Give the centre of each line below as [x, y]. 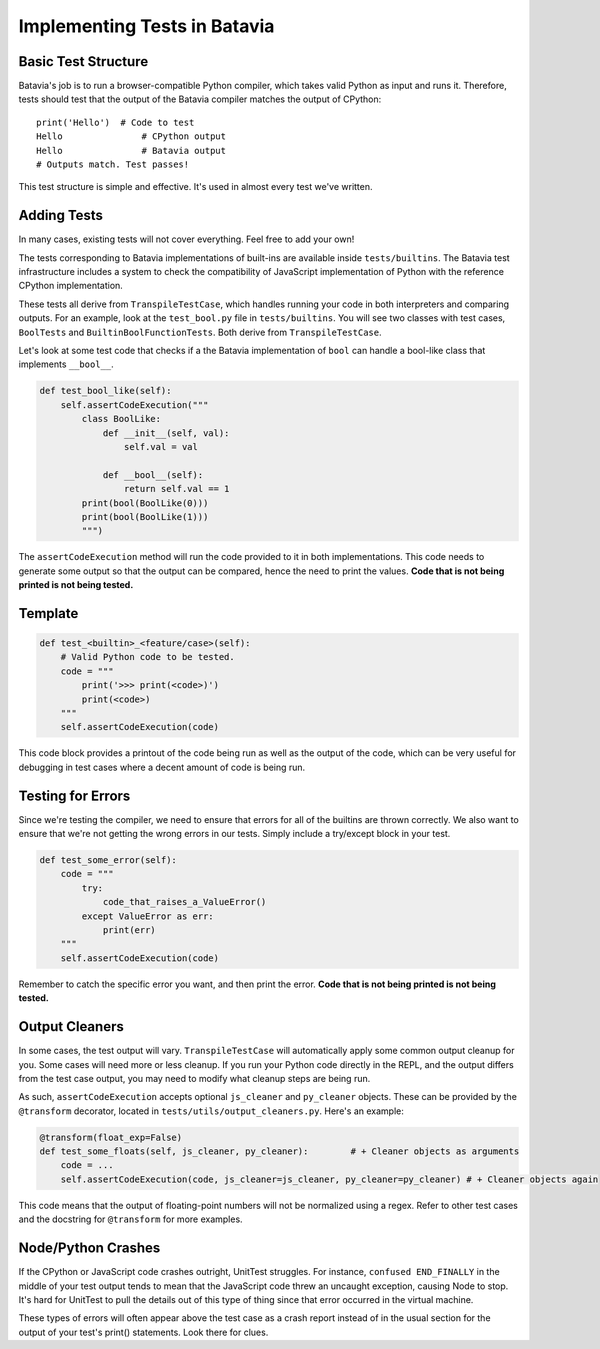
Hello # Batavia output [131, 150]
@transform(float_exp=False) [111, 1137]
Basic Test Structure [83, 61]
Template [48, 613]
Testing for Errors [74, 795]
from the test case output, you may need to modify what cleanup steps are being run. [194, 1078]
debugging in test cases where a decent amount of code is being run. [162, 767]
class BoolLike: [121, 419]
